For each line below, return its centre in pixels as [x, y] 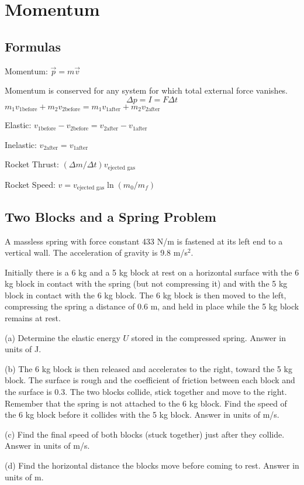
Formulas [33, 46]
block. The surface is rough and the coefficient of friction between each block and [150, 380]
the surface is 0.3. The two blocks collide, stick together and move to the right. [146, 392]
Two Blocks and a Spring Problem [110, 216]
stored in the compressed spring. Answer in [208, 337]
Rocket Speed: [30, 184]
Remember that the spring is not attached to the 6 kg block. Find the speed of [146, 403]
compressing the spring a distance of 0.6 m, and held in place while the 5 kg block [152, 306]
